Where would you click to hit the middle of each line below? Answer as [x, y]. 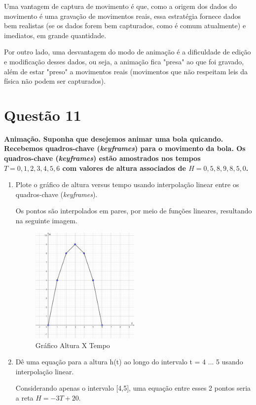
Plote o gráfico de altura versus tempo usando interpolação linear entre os [127, 184]
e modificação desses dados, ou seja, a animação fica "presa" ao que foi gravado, [124, 61]
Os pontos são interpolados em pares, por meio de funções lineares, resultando [134, 211]
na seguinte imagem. [46, 221]
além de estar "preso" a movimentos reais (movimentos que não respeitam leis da [126, 71]
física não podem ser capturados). [55, 81]
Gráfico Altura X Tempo [73, 345]
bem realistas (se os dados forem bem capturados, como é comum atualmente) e [125, 25]
